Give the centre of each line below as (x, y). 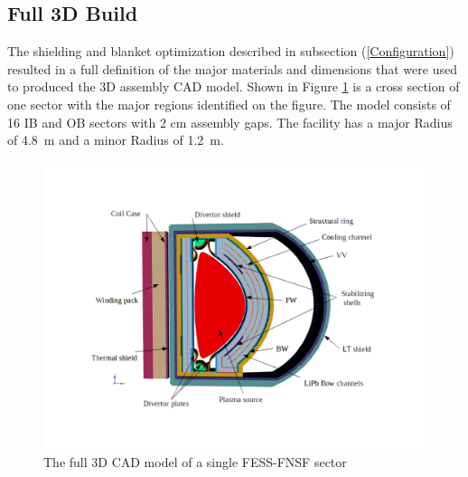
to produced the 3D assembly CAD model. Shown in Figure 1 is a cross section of (234, 86)
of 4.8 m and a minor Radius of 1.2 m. (116, 140)
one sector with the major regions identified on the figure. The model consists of (229, 104)
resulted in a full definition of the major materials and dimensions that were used (232, 68)
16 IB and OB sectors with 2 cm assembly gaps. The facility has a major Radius (230, 122)
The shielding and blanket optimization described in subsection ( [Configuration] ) (231, 51)
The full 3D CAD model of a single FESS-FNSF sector (195, 462)
